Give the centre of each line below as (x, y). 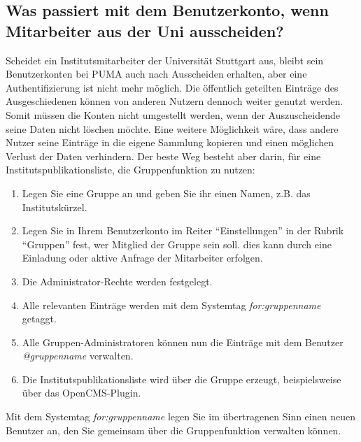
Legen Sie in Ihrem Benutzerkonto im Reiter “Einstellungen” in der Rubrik (183, 230)
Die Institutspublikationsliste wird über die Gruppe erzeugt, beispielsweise (182, 379)
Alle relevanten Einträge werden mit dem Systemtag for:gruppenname (171, 305)
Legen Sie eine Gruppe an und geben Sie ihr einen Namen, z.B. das (166, 193)
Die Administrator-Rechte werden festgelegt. (117, 281)
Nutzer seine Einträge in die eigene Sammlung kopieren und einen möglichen (170, 142)
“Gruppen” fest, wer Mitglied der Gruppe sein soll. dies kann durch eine (177, 244)
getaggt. (39, 319)
